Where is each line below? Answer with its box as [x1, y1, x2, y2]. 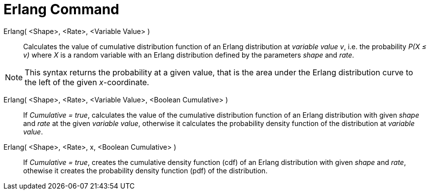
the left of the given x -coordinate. [25, 77, 149, 87]
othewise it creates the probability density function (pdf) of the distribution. [23, 166, 268, 175]
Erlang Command [3, 1, 119, 18]
